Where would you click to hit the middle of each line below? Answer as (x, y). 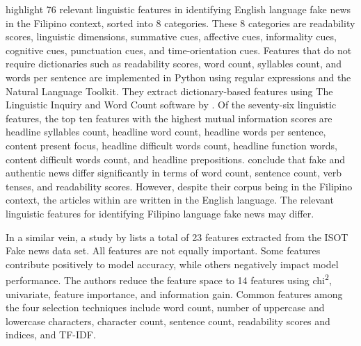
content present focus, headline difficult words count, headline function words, (171, 145)
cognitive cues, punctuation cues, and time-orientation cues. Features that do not (179, 50)
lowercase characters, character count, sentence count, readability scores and (168, 321)
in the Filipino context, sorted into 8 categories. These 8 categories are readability (180, 23)
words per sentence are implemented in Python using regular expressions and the (178, 77)
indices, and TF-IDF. (51, 335)
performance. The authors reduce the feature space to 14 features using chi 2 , (169, 279)
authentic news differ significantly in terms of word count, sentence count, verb (174, 173)
